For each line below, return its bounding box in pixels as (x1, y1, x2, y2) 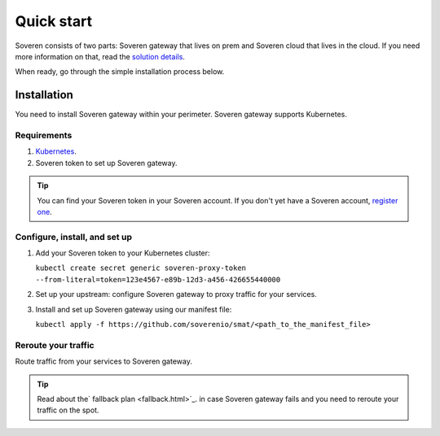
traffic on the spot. (37, 405, 99, 415)
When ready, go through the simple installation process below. (15, 67, 225, 76)
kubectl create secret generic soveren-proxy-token (35, 264, 247, 272)
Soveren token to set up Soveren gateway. (35, 158, 178, 168)
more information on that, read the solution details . (15, 51, 185, 61)
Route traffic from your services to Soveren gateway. (15, 356, 193, 366)
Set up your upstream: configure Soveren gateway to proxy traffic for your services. (35, 290, 317, 299)
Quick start (15, 12, 93, 30)
